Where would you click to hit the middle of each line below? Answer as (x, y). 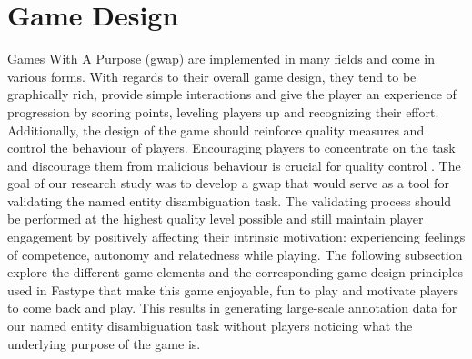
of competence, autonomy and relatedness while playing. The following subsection (235, 254)
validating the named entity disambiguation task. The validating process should (230, 200)
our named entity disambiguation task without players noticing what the (210, 326)
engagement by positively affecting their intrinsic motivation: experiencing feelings (236, 237)
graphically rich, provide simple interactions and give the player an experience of (232, 94)
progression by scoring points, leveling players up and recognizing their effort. (223, 111)
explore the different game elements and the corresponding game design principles (235, 272)
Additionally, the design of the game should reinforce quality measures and (216, 130)
